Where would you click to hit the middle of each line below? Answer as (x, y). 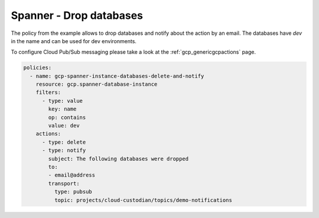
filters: (48, 92)
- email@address (72, 175)
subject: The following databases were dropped (118, 159)
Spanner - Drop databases (77, 15)
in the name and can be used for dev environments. (74, 41)
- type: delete (64, 142)
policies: (38, 68)
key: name (62, 109)
